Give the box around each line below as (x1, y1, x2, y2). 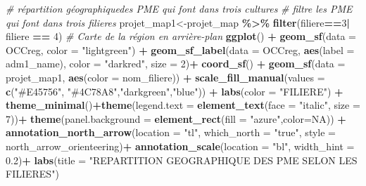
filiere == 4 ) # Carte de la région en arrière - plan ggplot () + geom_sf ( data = (6, 29, 356, 44)
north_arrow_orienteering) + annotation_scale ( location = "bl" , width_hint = (6, 138, 355, 153)
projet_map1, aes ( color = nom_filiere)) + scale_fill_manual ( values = (6, 69, 325, 84)
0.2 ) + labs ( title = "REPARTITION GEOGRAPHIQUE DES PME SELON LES (6, 152, 358, 167)
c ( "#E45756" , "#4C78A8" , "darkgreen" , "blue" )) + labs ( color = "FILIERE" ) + (6, 84, 343, 98)
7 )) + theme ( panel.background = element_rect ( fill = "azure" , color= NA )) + (6, 111, 346, 126)
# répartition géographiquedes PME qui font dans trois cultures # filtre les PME (6, 1, 353, 15)
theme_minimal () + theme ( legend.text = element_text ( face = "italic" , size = (6, 98, 360, 112)
